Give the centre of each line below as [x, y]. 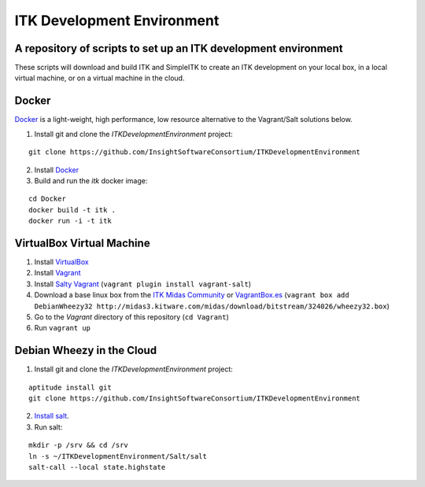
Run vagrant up [62, 328]
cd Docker [47, 199]
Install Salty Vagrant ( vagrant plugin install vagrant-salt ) [143, 284]
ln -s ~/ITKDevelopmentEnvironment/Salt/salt [118, 456]
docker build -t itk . [72, 210]
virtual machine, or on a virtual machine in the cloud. [100, 78]
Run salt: [48, 427]
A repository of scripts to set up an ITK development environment [179, 48]
